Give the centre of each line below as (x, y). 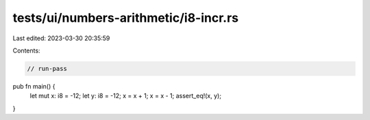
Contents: (26, 50)
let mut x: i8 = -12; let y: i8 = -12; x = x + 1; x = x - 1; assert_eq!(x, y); (126, 96)
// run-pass (47, 69)
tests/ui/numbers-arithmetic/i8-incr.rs (126, 18)
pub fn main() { (34, 86)
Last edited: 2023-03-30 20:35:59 (61, 38)
